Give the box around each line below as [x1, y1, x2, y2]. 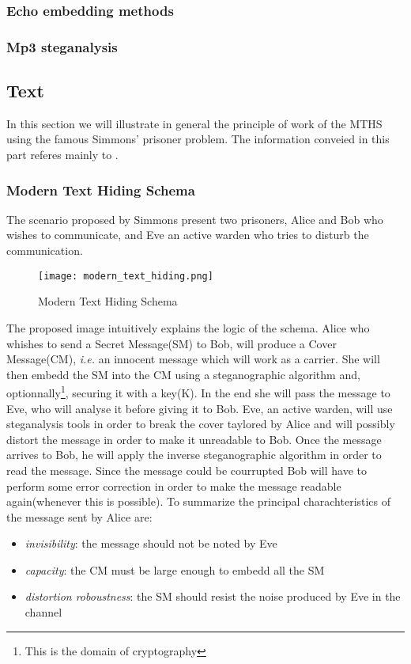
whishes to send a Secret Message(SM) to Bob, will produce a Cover [6, 335, 337, 351]
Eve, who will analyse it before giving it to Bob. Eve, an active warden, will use [6, 400, 393, 416]
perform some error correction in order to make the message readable [6, 477, 341, 494]
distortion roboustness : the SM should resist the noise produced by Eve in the [25, 588, 401, 605]
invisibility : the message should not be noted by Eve [25, 535, 277, 552]
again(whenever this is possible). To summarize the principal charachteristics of [6, 493, 391, 510]
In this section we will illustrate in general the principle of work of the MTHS [6, 115, 383, 131]
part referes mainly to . [6, 146, 119, 163]
